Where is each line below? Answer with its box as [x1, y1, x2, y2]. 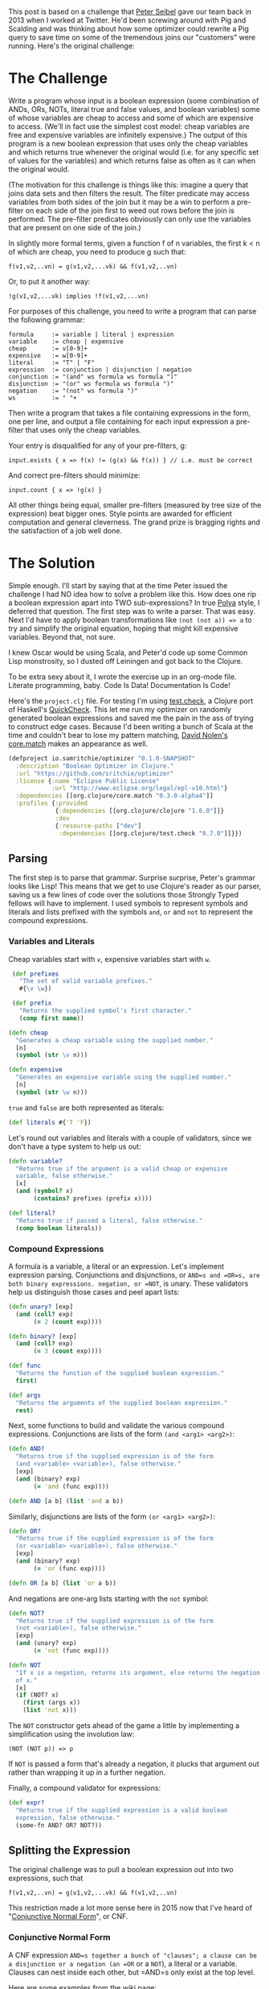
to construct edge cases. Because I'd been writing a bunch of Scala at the [8, 721, 254, 731]
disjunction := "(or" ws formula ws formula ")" [8, 379, 174, 387]
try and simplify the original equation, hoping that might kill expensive [8, 624, 238, 633]
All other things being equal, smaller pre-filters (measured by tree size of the [8, 499, 262, 510]
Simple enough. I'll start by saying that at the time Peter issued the [8, 580, 228, 590]
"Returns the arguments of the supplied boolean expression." [15, 1399, 228, 1407]
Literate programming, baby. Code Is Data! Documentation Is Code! [8, 680, 230, 690]
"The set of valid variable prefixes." [18, 977, 153, 985]
